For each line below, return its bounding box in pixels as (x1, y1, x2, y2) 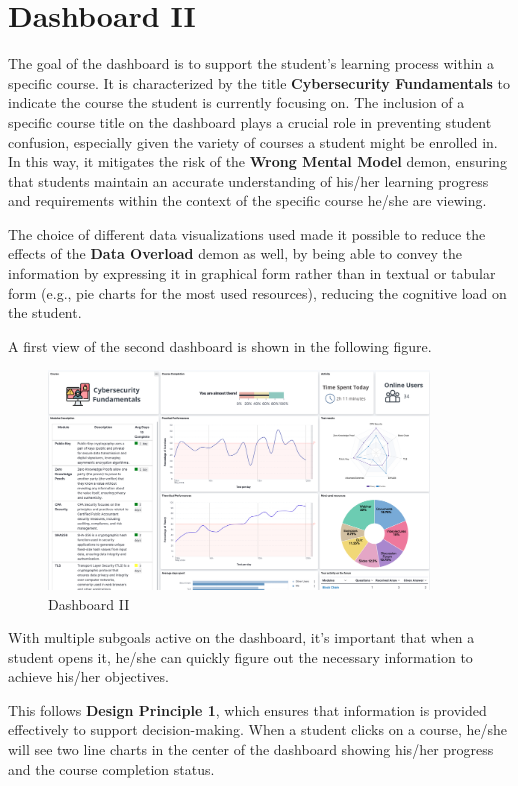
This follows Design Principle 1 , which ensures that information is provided (8, 699, 487, 720)
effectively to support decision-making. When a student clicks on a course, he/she (8, 719, 508, 740)
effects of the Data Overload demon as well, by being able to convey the (8, 243, 462, 264)
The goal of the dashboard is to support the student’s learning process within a (8, 53, 495, 74)
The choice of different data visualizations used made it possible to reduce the (8, 223, 486, 244)
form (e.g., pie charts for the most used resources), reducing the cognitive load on (8, 282, 507, 303)
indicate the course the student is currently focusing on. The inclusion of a (8, 92, 465, 113)
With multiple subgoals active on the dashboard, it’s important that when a (8, 627, 475, 648)
